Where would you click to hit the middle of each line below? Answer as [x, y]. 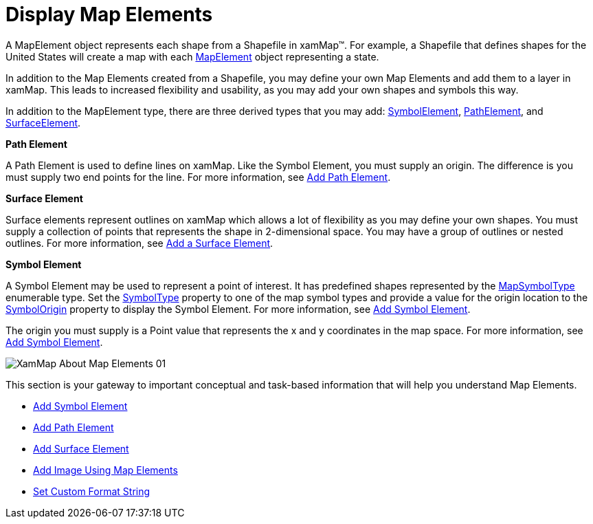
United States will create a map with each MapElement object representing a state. [192, 56]
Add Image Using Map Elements [105, 470]
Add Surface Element [81, 448]
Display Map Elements [109, 14]
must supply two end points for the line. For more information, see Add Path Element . [198, 177]
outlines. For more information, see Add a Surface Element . [139, 243]
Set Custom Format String [92, 491]
